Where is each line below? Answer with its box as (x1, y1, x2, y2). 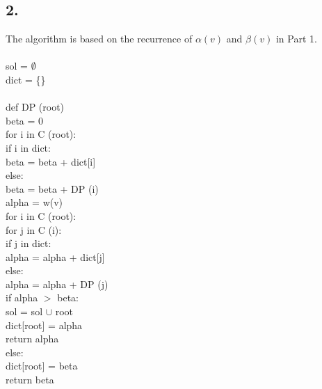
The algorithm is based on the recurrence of (6, 31, 193, 46)
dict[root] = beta (6, 358, 78, 373)
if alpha (6, 290, 38, 305)
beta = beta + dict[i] (6, 154, 96, 168)
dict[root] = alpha (6, 317, 83, 332)
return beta (6, 372, 54, 387)
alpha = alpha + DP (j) (6, 276, 108, 291)
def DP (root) (6, 100, 65, 114)
